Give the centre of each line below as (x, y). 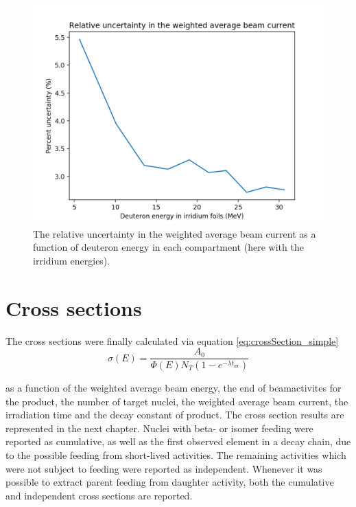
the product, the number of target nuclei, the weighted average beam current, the (177, 401)
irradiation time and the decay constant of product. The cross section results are (175, 415)
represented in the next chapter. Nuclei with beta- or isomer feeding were (159, 428)
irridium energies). (72, 260)
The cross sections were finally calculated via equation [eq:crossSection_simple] (172, 340)
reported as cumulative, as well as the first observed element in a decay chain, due (178, 441)
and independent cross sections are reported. (99, 495)
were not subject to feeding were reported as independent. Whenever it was (164, 468)
